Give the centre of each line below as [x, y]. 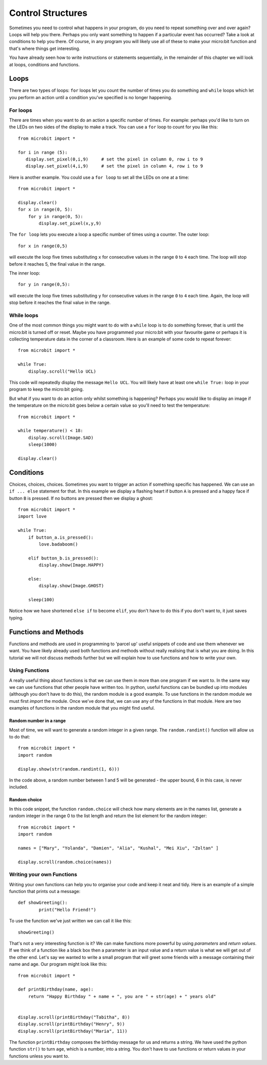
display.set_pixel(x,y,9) [70, 224]
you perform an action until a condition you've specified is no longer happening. [91, 97]
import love [32, 516]
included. [19, 787]
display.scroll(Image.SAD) [61, 438]
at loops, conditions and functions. [44, 64]
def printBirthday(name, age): [56, 989]
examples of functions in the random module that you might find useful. [82, 708]
